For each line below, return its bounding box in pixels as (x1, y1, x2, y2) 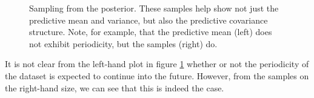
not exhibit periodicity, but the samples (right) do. (29, 37, 218, 50)
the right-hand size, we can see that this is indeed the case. (5, 81, 224, 94)
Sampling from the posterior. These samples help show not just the (29, 2, 279, 14)
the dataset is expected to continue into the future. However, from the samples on (5, 69, 309, 82)
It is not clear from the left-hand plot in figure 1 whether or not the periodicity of (5, 57, 309, 70)
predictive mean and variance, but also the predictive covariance (29, 13, 268, 26)
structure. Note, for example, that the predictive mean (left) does (29, 25, 272, 38)
